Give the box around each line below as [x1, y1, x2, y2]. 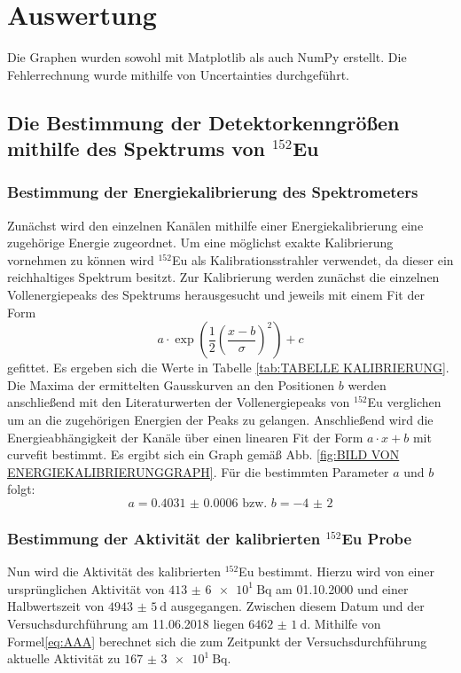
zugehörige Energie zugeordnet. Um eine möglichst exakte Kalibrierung [7, 233, 394, 252]
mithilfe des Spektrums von [7, 135, 265, 162]
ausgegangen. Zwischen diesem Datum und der [170, 597, 425, 615]
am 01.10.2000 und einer [276, 579, 409, 598]
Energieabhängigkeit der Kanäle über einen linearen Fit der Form [7, 427, 363, 446]
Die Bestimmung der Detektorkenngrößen [7, 108, 400, 136]
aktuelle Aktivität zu [7, 649, 121, 668]
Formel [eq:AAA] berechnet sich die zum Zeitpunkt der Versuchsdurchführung [7, 631, 427, 650]
